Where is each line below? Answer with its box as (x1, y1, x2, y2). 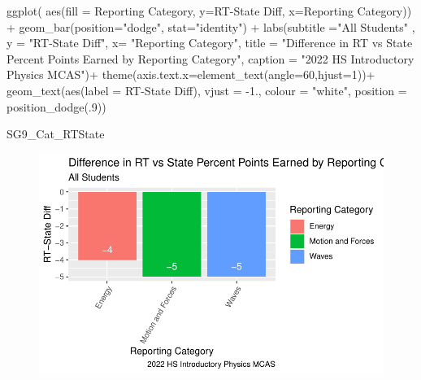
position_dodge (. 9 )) (7, 98, 106, 115)
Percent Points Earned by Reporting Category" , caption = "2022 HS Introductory (7, 50, 414, 67)
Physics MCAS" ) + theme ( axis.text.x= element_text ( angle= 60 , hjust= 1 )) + (7, 66, 375, 83)
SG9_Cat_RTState (7, 125, 105, 142)
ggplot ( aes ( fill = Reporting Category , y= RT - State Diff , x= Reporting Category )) (7, 2, 412, 19)
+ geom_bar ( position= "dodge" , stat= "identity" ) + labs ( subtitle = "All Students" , (7, 18, 415, 35)
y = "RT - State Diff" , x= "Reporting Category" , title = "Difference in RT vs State (7, 34, 413, 51)
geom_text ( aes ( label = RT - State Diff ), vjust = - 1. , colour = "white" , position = (7, 81, 407, 98)
